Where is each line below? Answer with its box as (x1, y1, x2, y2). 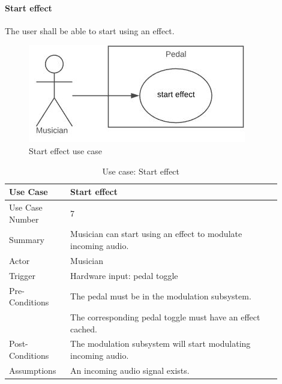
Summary (9, 233, 44, 246)
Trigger (9, 269, 36, 281)
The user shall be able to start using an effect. (5, 24, 175, 37)
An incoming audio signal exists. (70, 364, 190, 376)
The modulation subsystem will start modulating (70, 337, 251, 350)
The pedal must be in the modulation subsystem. (70, 290, 251, 302)
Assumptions (9, 364, 56, 376)
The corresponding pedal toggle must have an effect (70, 311, 260, 323)
